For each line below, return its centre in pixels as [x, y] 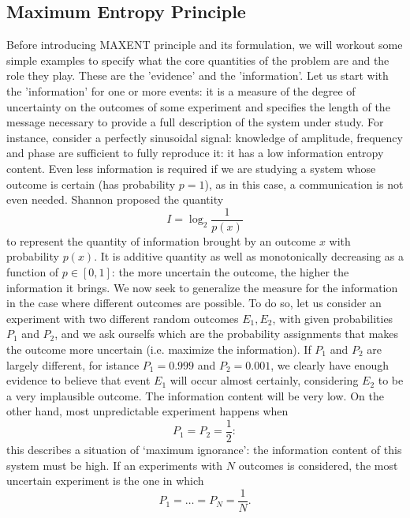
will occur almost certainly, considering [264, 380]
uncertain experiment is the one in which [105, 480]
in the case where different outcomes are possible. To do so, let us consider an [194, 303]
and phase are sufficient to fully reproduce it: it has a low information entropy [195, 153]
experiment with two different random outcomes [123, 318]
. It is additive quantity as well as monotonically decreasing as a [249, 256]
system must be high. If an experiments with [115, 465]
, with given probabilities [333, 318]
